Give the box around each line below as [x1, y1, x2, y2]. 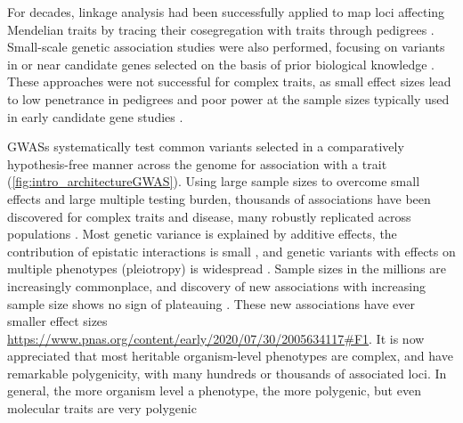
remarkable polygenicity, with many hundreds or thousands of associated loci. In [7, 363, 447, 382]
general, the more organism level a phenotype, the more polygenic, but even [7, 381, 421, 400]
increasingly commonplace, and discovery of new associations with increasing [7, 276, 426, 295]
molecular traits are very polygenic [7, 399, 197, 418]
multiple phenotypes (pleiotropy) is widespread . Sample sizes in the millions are [7, 259, 446, 278]
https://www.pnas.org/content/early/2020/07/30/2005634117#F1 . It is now [7, 329, 425, 347]
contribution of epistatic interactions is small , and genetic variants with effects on [7, 241, 456, 260]
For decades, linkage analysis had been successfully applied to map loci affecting [7, 3, 445, 20]
